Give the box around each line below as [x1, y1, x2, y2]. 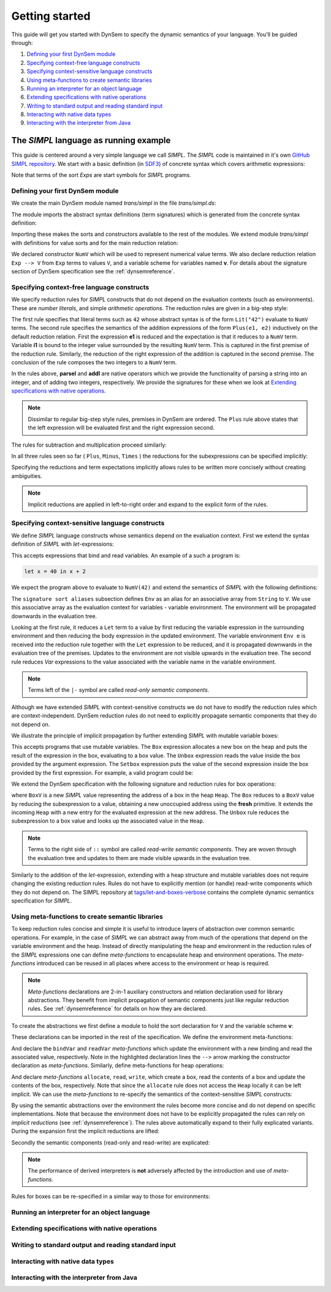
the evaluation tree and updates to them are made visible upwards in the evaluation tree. [28, 854, 251, 861]
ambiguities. [11, 472, 42, 479]
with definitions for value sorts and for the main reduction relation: [11, 239, 178, 246]
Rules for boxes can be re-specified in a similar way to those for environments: [11, 1192, 211, 1200]
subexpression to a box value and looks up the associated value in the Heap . [11, 817, 205, 824]
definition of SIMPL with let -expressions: [11, 541, 114, 548]
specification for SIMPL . [11, 897, 72, 904]
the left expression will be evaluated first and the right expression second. [28, 424, 215, 431]
